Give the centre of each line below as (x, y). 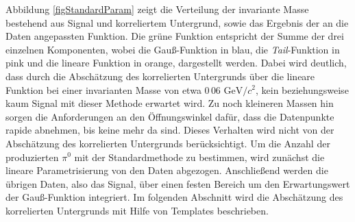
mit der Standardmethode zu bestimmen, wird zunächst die (199, 157)
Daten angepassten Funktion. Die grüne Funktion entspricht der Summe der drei (175, 36)
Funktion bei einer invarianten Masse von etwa (103, 89)
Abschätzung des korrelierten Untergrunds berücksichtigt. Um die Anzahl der (168, 143)
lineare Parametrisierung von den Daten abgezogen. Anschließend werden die (167, 170)
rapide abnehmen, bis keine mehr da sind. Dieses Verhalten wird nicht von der (170, 130)
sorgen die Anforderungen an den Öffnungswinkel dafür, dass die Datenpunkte (170, 116)
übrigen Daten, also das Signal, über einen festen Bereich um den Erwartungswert (178, 183)
